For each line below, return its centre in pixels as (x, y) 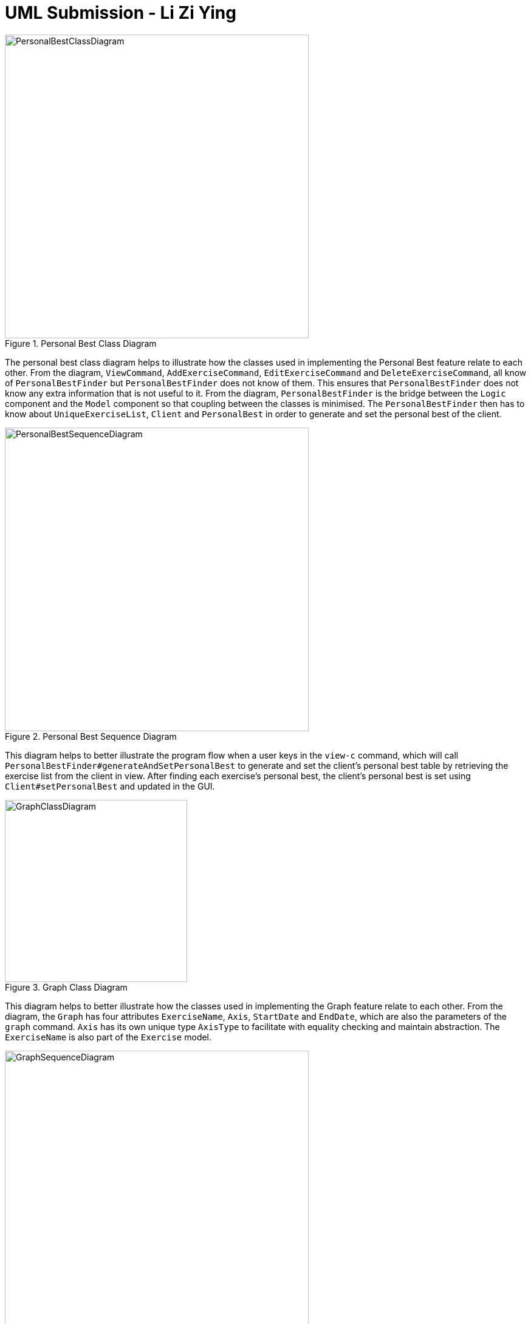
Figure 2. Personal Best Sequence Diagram (91, 736)
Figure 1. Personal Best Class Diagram (81, 343)
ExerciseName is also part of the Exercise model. (108, 1037)
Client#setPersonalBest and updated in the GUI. (110, 786)
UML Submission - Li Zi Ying (121, 13)
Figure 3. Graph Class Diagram (66, 987)
